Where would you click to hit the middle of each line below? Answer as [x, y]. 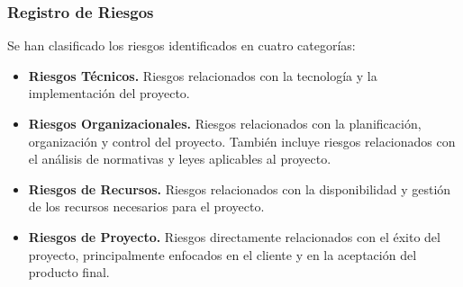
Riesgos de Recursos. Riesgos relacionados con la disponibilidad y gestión [240, 188]
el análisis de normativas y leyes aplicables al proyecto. [180, 159]
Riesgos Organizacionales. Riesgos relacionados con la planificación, [225, 123]
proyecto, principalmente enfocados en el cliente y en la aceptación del [222, 254]
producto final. [69, 272]
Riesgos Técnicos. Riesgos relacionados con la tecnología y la [203, 75]
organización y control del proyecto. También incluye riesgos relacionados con [242, 141]
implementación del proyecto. [109, 93]
